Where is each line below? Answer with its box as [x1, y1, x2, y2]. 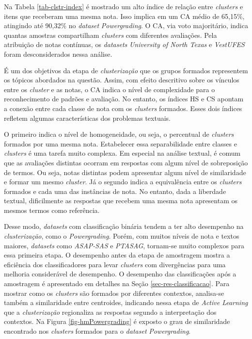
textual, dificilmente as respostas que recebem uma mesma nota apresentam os [4, 195, 238, 206]
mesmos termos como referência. [4, 205, 100, 215]
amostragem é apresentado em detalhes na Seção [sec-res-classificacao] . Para [4, 278, 230, 289]
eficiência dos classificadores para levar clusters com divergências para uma [4, 259, 226, 269]
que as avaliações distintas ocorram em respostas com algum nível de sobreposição [4, 157, 248, 167]
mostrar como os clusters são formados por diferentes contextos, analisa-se [4, 288, 224, 298]
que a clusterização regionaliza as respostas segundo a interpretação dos [4, 307, 217, 317]
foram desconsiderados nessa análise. [4, 48, 112, 59]
